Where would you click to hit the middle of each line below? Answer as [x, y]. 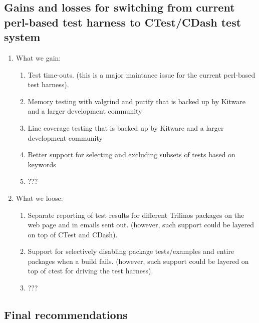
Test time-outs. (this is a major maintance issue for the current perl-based [142, 74]
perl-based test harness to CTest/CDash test [123, 22]
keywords [42, 164]
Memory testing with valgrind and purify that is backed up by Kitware [137, 101]
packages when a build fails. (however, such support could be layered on [138, 261]
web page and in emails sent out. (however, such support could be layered [141, 225]
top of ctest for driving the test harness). [90, 271]
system [22, 37]
